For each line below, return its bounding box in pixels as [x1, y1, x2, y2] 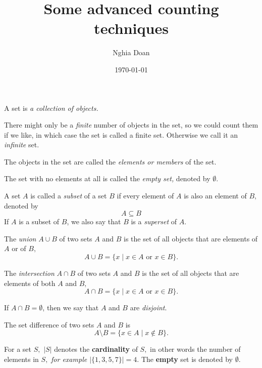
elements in [4, 354, 39, 364]
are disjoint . [130, 302, 167, 313]
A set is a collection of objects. [4, 102, 98, 113]
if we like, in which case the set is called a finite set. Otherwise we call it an [4, 129, 238, 140]
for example [51, 354, 87, 364]
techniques [94, 18, 169, 38]
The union [4, 233, 36, 243]
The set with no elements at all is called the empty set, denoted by [4, 173, 211, 184]
